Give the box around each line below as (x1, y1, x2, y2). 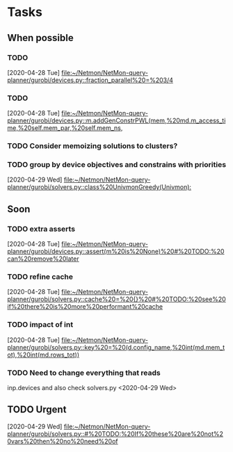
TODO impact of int (7, 320, 74, 330)
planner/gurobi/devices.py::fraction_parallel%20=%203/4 (7, 76, 174, 84)
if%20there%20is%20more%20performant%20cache (7, 302, 163, 311)
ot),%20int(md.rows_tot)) (7, 350, 80, 359)
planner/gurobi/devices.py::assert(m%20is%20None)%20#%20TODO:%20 (7, 248, 225, 256)
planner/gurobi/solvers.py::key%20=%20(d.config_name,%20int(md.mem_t (7, 343, 225, 351)
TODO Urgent (7, 404, 67, 416)
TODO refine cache (7, 272, 74, 282)
